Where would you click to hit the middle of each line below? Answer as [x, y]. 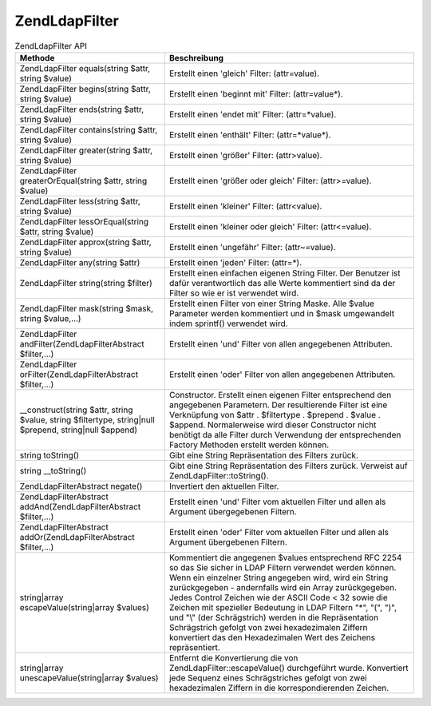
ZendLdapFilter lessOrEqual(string [84, 221]
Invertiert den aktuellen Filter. [224, 486]
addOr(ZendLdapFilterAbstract [77, 537]
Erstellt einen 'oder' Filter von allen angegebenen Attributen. [282, 374]
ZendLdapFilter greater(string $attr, [86, 150]
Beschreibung [196, 58]
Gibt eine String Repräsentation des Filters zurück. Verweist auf [288, 466]
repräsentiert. [195, 647]
